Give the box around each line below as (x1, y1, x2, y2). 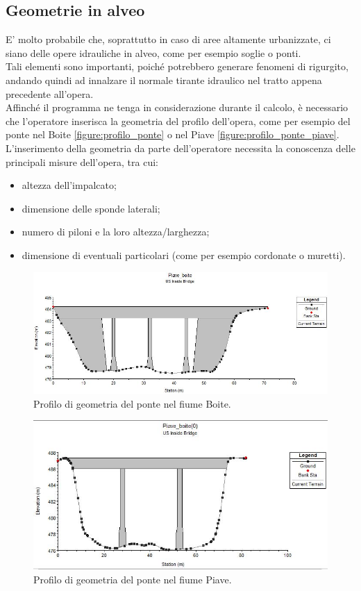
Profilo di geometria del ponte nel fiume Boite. (33, 396, 231, 410)
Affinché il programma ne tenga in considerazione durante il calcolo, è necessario (6, 100, 349, 115)
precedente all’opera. (6, 86, 94, 101)
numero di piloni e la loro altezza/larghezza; (22, 224, 210, 239)
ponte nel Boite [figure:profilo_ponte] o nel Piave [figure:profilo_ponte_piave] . (6, 127, 339, 142)
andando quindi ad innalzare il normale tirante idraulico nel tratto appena (6, 72, 322, 87)
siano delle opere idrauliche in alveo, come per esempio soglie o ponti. (6, 45, 301, 60)
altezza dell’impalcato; (22, 178, 117, 192)
